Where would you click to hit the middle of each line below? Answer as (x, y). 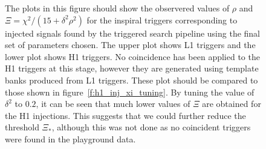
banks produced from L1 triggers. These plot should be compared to (131, 80)
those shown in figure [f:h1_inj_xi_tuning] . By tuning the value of (130, 92)
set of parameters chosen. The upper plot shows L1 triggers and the (130, 45)
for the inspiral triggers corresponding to (162, 20)
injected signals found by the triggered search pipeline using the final (133, 33)
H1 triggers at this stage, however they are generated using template (132, 68)
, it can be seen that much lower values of (113, 104)
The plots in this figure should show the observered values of (117, 8)
